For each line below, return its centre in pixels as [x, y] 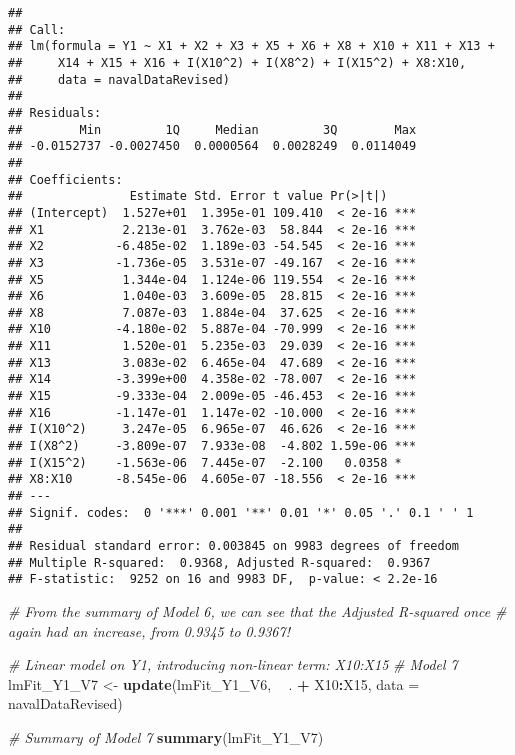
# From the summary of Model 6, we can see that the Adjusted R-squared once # [257, 610]
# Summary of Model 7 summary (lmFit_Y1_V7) [166, 736]
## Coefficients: [65, 179]
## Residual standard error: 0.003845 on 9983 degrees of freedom [234, 546]
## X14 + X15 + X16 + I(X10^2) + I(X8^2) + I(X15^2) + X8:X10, [237, 62]
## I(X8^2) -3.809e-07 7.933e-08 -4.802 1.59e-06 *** [212, 446]
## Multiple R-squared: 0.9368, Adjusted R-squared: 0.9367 [219, 562]
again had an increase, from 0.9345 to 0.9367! [149, 630]
